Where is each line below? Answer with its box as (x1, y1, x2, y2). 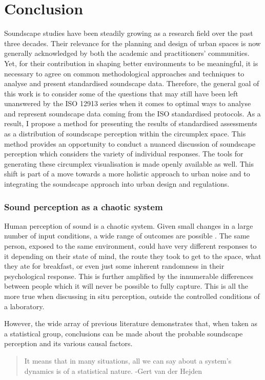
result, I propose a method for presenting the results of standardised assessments (4, 118, 257, 129)
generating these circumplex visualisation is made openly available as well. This (4, 158, 254, 169)
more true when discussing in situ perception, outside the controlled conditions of (4, 291, 260, 301)
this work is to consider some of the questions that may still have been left (4, 88, 238, 98)
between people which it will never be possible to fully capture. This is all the (4, 281, 248, 291)
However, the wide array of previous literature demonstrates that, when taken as (4, 318, 258, 329)
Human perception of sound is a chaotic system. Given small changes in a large (4, 220, 253, 231)
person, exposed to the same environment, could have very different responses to (4, 241, 257, 251)
